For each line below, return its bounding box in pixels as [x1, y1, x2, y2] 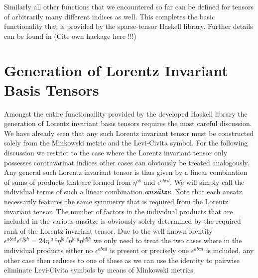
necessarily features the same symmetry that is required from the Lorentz [4, 196, 229, 207]
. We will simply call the [170, 176, 245, 187]
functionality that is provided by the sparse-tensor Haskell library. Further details [4, 21, 253, 31]
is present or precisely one [110, 245, 189, 255]
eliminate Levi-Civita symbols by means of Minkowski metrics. [4, 265, 195, 275]
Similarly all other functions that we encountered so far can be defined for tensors [4, 1, 254, 11]
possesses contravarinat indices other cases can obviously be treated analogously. [4, 157, 250, 167]
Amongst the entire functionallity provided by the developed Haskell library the [4, 108, 248, 119]
